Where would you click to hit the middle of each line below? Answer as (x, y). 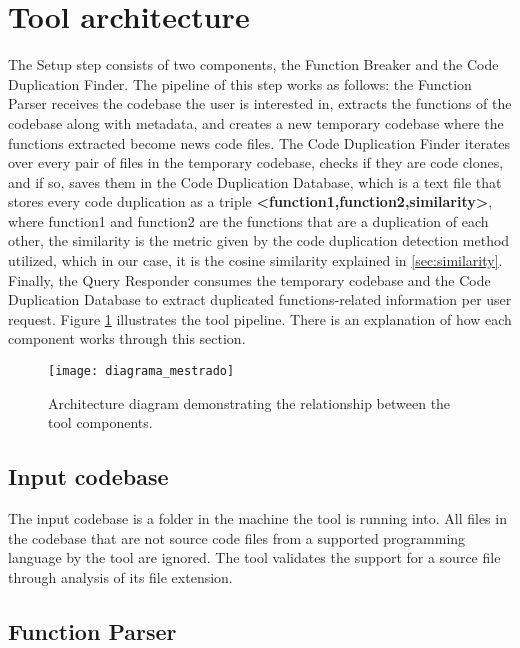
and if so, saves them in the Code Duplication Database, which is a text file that (255, 181)
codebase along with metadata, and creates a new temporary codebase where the (256, 122)
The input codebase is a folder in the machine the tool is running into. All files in (257, 518)
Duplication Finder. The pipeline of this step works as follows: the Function (240, 83)
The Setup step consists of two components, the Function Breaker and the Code (253, 64)
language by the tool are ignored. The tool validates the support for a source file (254, 557)
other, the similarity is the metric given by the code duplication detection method (259, 240)
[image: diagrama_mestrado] (141, 371)
